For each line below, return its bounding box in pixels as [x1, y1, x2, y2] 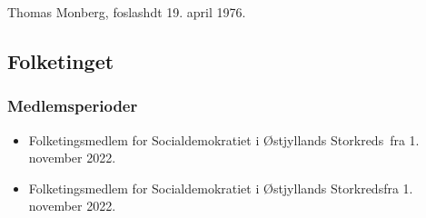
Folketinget [7, 46, 114, 74]
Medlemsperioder [7, 94, 138, 117]
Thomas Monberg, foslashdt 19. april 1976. [7, 3, 246, 21]
